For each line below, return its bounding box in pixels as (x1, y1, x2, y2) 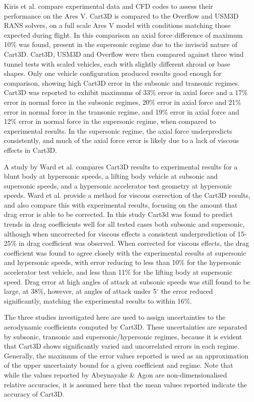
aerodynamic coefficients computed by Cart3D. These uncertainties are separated (4, 322, 247, 331)
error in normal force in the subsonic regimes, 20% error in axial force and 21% (4, 96, 241, 107)
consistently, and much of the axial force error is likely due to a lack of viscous (4, 135, 239, 145)
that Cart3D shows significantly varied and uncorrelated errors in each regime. (4, 341, 239, 351)
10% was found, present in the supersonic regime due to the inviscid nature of (4, 39, 237, 49)
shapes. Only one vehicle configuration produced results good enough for (4, 68, 222, 78)
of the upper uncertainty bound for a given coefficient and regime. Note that (4, 360, 233, 370)
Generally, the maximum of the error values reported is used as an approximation (4, 350, 249, 360)
